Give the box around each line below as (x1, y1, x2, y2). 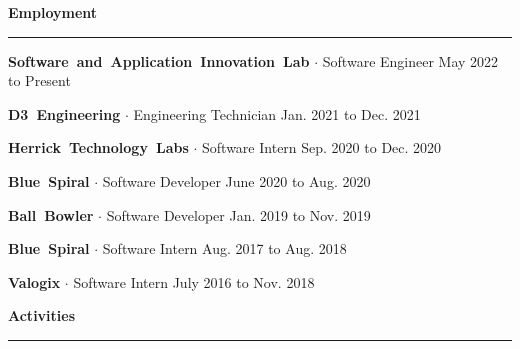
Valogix (8, 271, 61, 292)
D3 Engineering (8, 103, 121, 124)
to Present (8, 70, 71, 91)
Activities (8, 305, 76, 326)
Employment (8, 2, 98, 22)
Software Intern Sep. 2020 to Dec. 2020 (202, 137, 442, 158)
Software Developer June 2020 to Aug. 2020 (102, 170, 371, 191)
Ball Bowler (8, 204, 94, 225)
